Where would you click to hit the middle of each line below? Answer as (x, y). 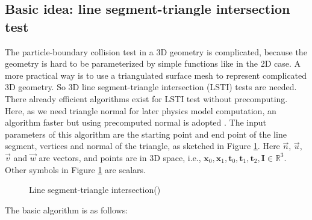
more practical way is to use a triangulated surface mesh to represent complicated (156, 75)
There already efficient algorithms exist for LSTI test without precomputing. (146, 98)
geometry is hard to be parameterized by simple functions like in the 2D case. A (153, 63)
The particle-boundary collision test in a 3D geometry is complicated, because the (156, 51)
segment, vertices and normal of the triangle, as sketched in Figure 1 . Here (142, 146)
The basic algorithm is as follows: (67, 209)
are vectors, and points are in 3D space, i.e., (120, 157)
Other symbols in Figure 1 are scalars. (75, 169)
